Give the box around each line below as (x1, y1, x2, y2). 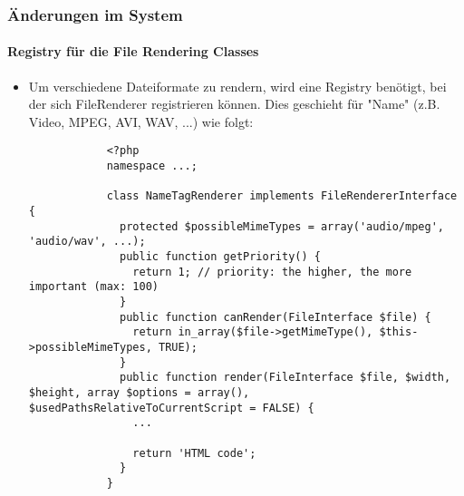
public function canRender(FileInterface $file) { (120, 310, 431, 324)
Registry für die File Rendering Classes (7, 42, 259, 61)
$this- (379, 326, 419, 339)
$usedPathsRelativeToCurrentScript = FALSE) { (28, 401, 314, 414)
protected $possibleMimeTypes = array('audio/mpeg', (120, 219, 444, 233)
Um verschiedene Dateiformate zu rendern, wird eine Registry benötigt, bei (28, 76, 447, 95)
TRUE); (158, 340, 198, 354)
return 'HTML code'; (132, 446, 256, 460)
